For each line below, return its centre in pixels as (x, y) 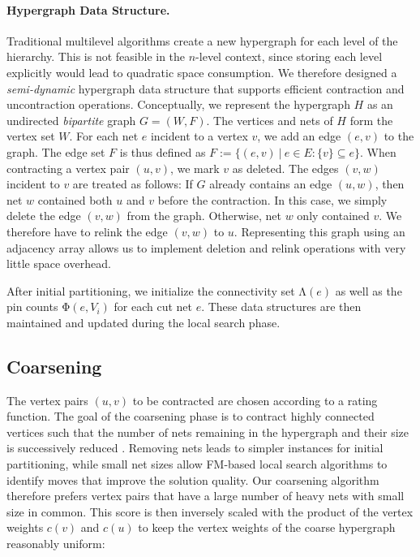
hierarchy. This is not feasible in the (96, 56)
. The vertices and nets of (270, 120)
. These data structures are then (281, 307)
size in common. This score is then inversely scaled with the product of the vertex (210, 511)
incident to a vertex (199, 136)
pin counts (32, 307)
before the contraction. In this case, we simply (272, 199)
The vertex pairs (47, 400)
